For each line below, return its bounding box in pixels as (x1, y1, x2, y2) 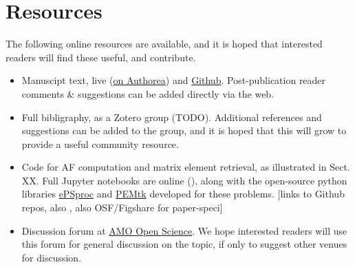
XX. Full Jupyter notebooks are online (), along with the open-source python (21, 173, 347, 187)
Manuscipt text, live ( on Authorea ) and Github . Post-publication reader (21, 73, 326, 87)
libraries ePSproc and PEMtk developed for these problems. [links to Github (21, 186, 345, 201)
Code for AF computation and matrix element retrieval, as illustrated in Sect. (21, 160, 350, 174)
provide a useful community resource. (21, 136, 179, 151)
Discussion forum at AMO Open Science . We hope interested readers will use (21, 223, 347, 237)
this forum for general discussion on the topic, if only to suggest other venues (21, 237, 347, 251)
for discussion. (21, 250, 82, 264)
